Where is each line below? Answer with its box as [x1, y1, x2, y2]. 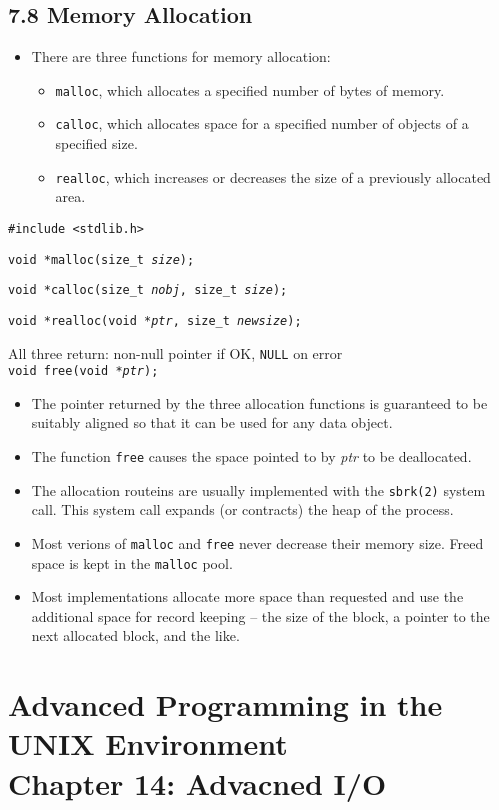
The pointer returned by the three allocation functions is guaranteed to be [31, 392, 488, 413]
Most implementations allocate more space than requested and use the [31, 586, 464, 607]
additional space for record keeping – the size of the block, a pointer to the [31, 605, 490, 626]
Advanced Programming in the [8, 684, 443, 725]
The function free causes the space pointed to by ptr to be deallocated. [31, 446, 472, 467]
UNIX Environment [8, 723, 288, 764]
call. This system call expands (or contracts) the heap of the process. [31, 499, 454, 520]
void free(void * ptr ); [8, 364, 159, 379]
